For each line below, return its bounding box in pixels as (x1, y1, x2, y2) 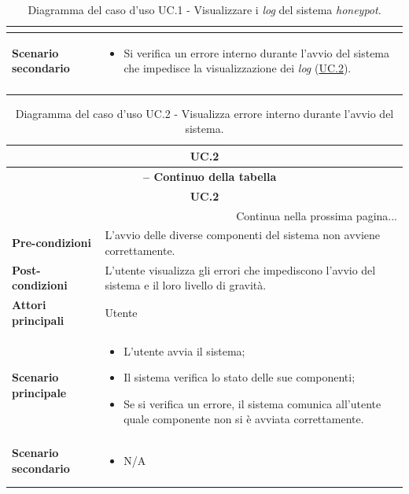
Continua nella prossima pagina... (236, 207, 397, 223)
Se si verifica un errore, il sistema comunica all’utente (123, 395, 381, 411)
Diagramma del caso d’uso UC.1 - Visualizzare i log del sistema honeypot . (28, 2, 381, 17)
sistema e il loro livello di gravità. (105, 277, 267, 293)
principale (12, 384, 67, 400)
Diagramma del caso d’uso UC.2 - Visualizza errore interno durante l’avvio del (15, 105, 394, 121)
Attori (12, 297, 46, 313)
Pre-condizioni (12, 234, 92, 251)
